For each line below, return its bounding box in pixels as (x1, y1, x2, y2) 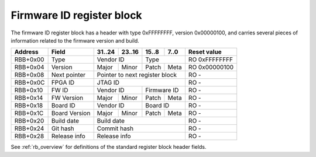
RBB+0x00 (14, 55, 44, 64)
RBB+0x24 (14, 124, 44, 132)
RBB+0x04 (14, 63, 44, 71)
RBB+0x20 (14, 117, 44, 125)
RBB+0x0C (14, 79, 45, 87)
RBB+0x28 (14, 132, 44, 140)
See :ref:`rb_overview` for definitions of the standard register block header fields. (11, 144, 207, 151)
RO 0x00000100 (188, 63, 234, 71)
